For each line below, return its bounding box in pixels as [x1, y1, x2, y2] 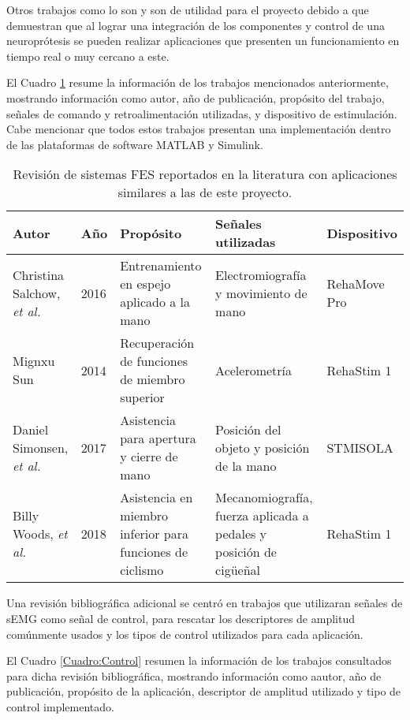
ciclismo [120, 561, 164, 580]
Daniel [13, 420, 49, 438]
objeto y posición [215, 438, 310, 457]
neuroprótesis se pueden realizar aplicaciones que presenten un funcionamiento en [6, 32, 400, 49]
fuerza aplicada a [215, 506, 309, 525]
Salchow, [13, 283, 61, 302]
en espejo [120, 274, 171, 293]
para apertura [120, 429, 196, 448]
